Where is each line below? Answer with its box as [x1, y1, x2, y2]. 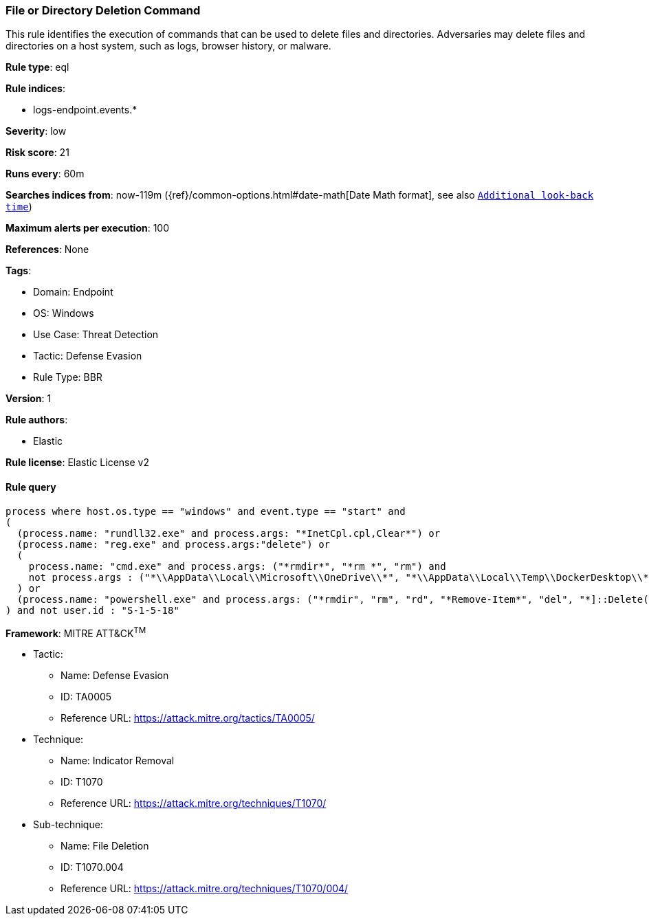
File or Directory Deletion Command [5, 3, 201, 17]
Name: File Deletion [60, 840, 149, 852]
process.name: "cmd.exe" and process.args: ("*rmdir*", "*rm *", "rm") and [28, 560, 446, 572]
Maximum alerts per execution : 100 [5, 222, 170, 234]
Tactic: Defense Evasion [33, 350, 142, 362]
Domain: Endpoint [33, 286, 113, 298]
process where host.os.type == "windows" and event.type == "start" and [5, 505, 406, 517]
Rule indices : [5, 82, 65, 95]
